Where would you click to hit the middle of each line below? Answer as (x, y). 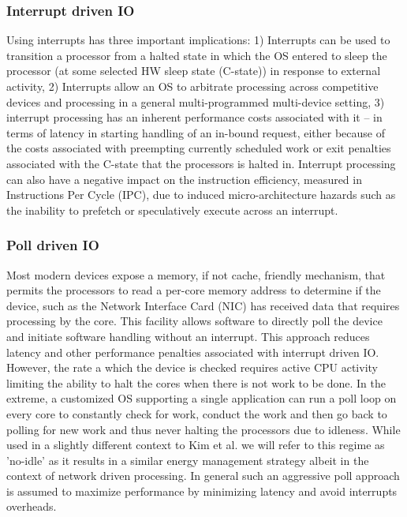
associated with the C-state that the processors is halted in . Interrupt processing (201, 163)
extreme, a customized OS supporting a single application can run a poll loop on (202, 398)
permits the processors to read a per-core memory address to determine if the (194, 290)
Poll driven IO (53, 245)
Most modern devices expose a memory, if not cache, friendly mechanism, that (196, 274)
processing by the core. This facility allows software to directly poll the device (194, 321)
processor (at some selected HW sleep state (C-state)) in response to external (194, 71)
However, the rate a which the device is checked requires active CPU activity (192, 367)
